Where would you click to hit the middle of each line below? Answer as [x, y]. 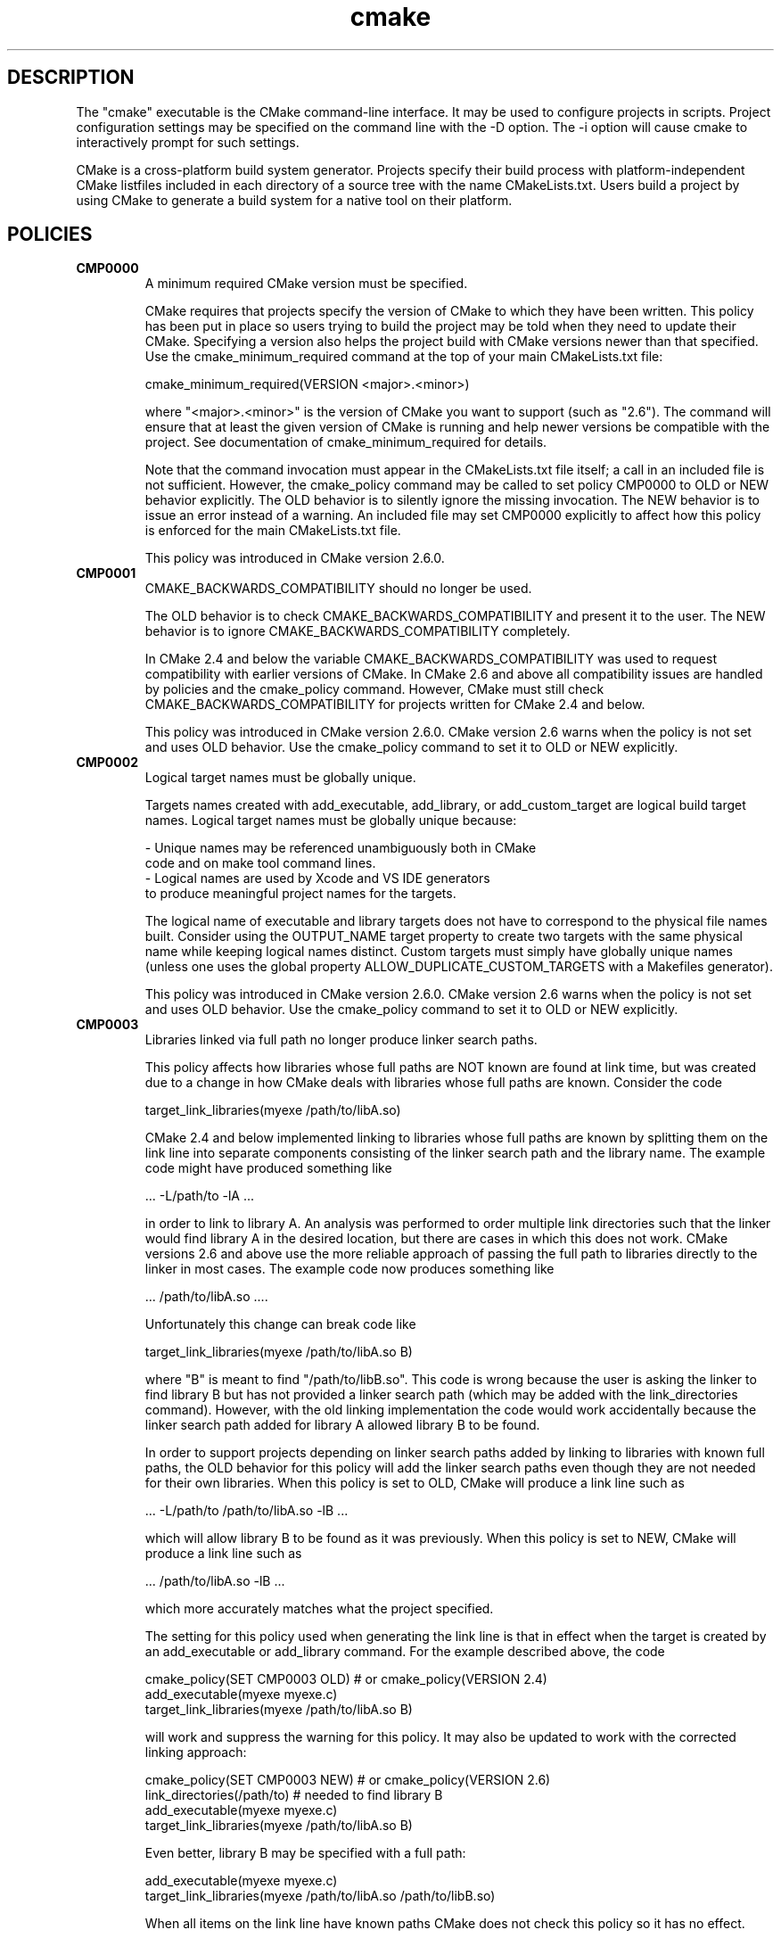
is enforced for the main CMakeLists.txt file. [273, 531]
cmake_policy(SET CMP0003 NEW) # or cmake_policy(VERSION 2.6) [348, 1780]
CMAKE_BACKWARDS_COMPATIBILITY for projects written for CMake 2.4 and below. [395, 705]
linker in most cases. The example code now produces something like [349, 1269]
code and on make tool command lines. [260, 863]
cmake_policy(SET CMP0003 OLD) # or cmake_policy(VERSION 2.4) [346, 1679]
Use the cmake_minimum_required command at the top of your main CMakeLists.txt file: [404, 357]
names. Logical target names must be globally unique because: [331, 821]
